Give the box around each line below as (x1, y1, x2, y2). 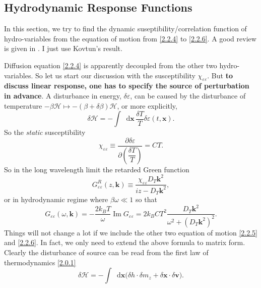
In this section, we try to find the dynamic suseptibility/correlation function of (4, 23, 247, 34)
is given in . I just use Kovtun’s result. (4, 43, 122, 54)
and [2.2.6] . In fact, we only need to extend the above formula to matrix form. (4, 237, 245, 248)
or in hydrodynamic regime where (4, 194, 108, 205)
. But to (207, 70, 233, 80)
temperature (4, 100, 42, 111)
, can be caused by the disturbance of (130, 90, 246, 101)
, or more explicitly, (117, 100, 177, 111)
